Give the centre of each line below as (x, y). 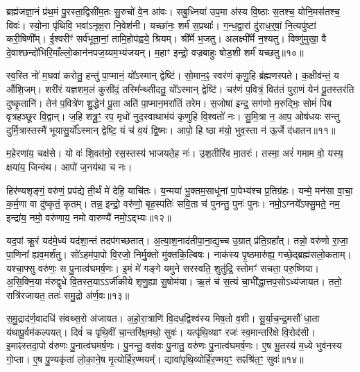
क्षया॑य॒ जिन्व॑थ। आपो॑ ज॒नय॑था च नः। (69, 166)
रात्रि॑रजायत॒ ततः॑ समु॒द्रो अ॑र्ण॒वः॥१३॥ (68, 295)
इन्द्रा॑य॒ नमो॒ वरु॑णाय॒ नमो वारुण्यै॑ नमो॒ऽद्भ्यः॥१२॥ (89, 217)
